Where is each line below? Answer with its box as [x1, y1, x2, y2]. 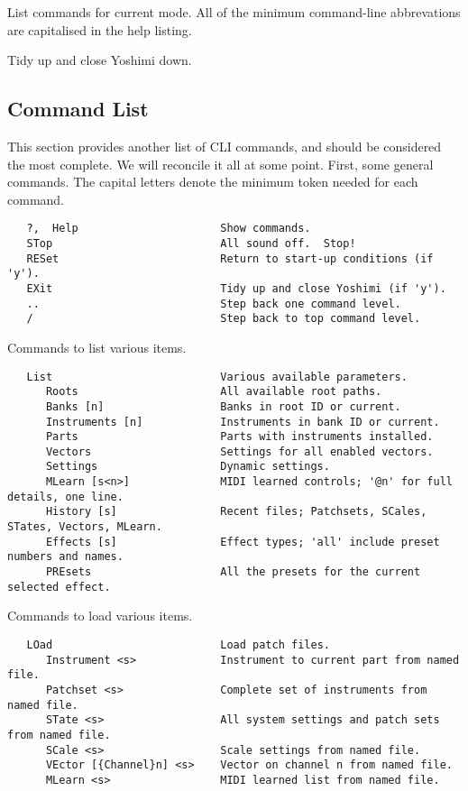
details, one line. [7, 490, 124, 503]
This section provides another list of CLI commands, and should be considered [7, 136, 442, 155]
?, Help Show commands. [26, 222, 311, 235]
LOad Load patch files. [26, 638, 330, 651]
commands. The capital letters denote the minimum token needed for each [7, 172, 418, 191]
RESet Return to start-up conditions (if [26, 252, 434, 265]
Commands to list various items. [7, 337, 187, 356]
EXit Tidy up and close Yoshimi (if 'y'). [26, 281, 446, 295]
